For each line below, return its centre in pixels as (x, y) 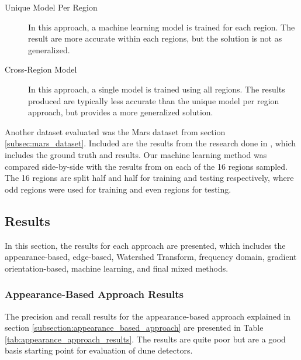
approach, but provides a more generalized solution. (121, 112)
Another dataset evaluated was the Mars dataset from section (115, 131)
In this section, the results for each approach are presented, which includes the (145, 245)
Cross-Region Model (41, 69)
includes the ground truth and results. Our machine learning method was (136, 154)
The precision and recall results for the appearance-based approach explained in (148, 316)
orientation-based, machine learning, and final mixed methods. (117, 268)
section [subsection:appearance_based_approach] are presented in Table (134, 328)
